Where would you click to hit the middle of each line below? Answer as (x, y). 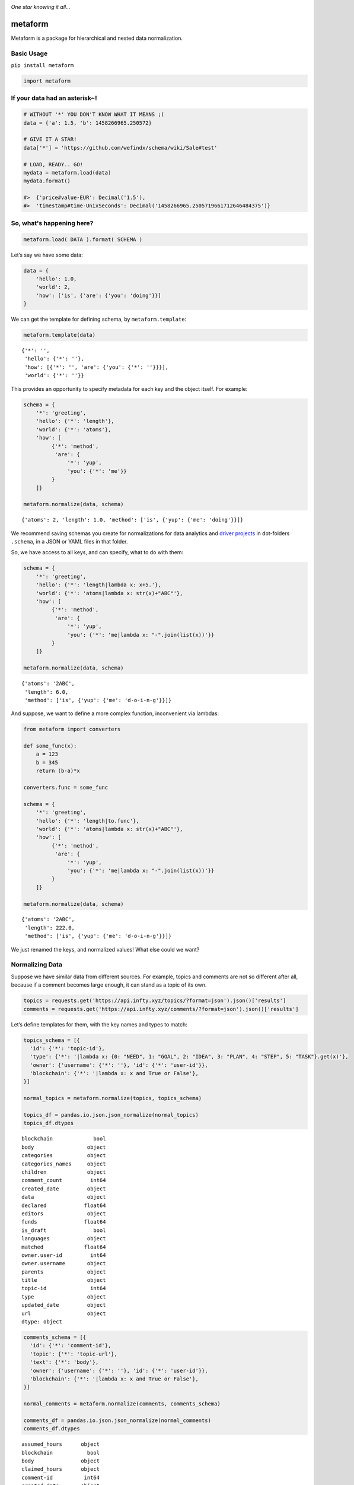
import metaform (47, 81)
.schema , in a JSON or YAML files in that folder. (69, 542)
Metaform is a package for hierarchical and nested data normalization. (97, 38)
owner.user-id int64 (64, 1255)
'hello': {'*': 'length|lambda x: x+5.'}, (98, 585)
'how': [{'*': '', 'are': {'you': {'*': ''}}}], (97, 367)
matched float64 (64, 1247)
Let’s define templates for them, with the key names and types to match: (99, 1024)
